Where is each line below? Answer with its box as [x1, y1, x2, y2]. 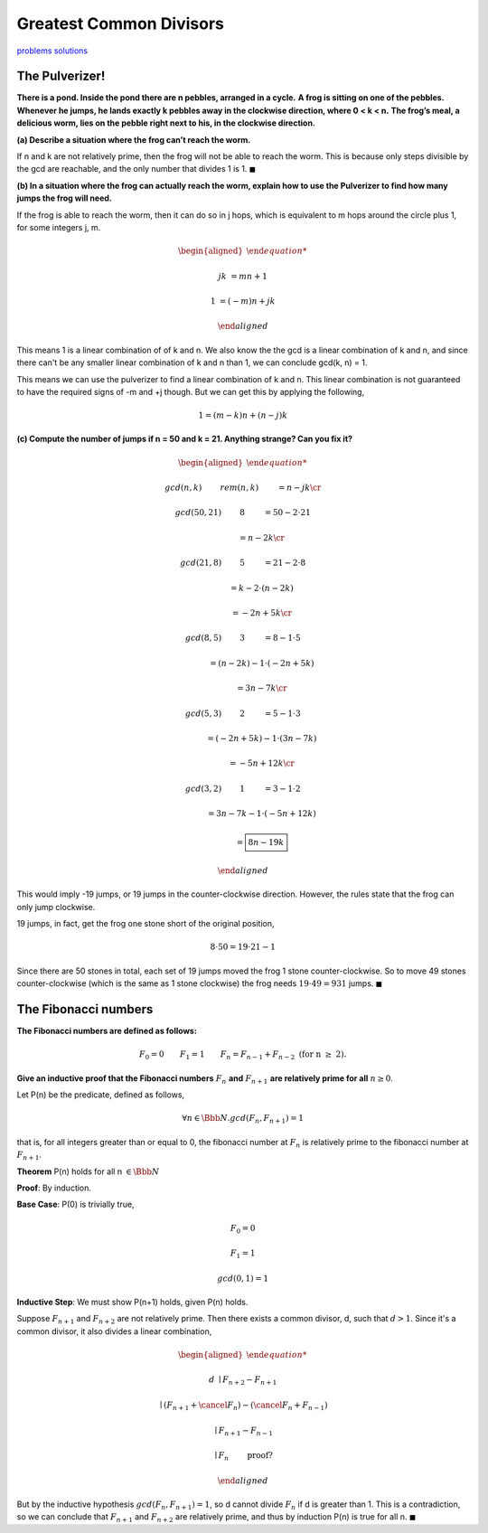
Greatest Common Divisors [16, 14, 225, 33]
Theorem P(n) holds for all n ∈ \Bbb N [16, 1166, 160, 1177]
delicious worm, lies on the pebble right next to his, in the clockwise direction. [16, 118, 316, 128]
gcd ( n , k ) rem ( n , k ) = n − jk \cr [164, 483, 322, 493]
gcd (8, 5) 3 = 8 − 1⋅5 [184, 633, 302, 644]
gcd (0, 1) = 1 [217, 1273, 269, 1284]
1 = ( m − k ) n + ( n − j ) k [198, 410, 288, 420]
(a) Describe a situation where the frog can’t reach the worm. [16, 134, 251, 145]
